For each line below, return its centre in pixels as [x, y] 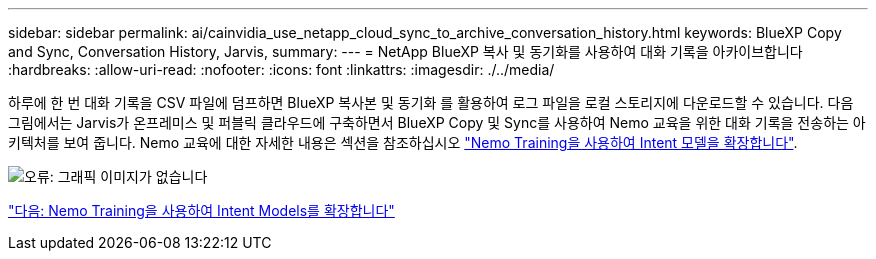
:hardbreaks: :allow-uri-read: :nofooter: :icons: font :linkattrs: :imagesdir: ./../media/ [281, 69]
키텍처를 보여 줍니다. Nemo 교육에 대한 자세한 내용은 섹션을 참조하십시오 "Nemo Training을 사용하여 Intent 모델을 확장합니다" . [403, 142]
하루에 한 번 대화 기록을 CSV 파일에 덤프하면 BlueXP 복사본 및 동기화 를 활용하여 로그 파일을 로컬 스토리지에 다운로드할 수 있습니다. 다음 [431, 102]
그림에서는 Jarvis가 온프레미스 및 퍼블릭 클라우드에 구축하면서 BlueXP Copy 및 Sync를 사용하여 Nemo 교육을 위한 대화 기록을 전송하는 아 [437, 122]
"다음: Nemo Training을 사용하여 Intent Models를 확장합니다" [201, 210]
